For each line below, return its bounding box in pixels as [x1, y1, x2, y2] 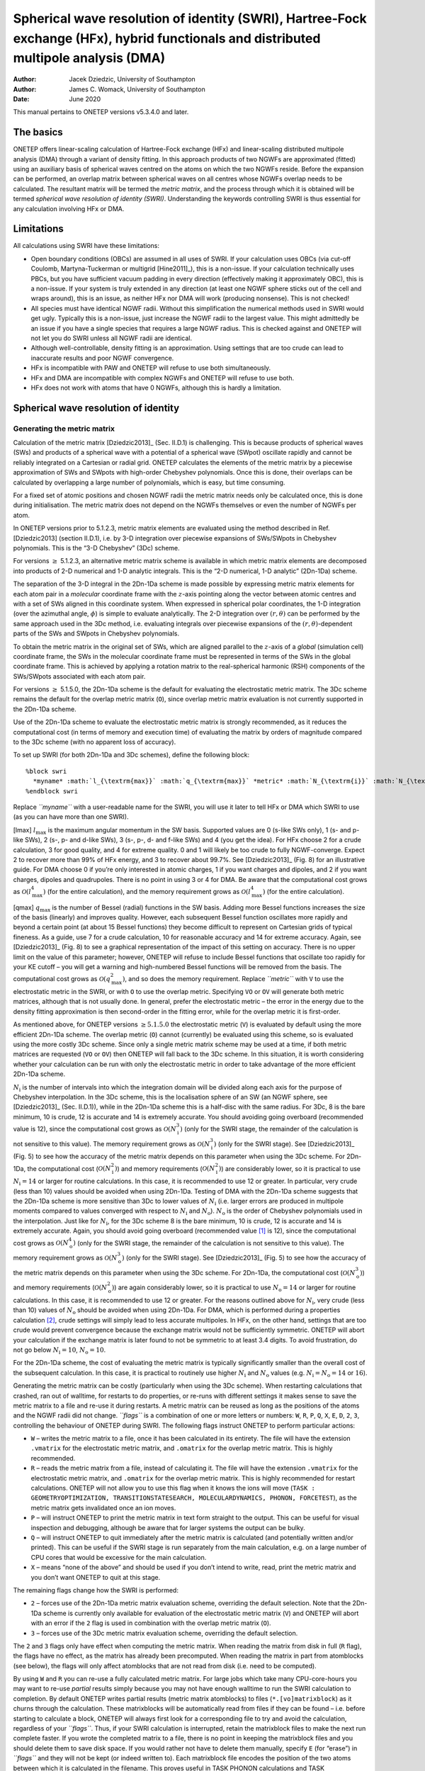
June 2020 [69, 94, 101, 103]
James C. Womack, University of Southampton [69, 85, 205, 94]
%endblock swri [25, 787, 79, 795]
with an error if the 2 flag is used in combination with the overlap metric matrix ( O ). [30, 1619, 272, 1627]
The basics [13, 126, 63, 138]
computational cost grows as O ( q [13, 975, 111, 983]
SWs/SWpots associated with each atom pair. [13, 672, 146, 680]
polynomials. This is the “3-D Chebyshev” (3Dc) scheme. [13, 544, 180, 552]
